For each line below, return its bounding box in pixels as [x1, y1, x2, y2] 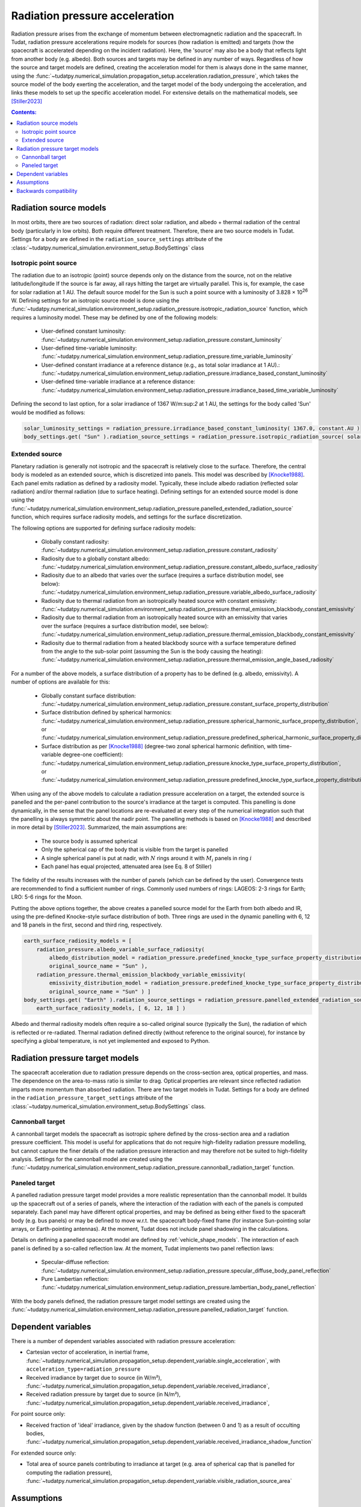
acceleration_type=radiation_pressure [26, 1366, 141, 1373]
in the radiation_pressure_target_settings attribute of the [11, 1094, 173, 1101]
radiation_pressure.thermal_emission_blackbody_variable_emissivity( [36, 971, 246, 978]
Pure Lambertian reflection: [41, 1276, 110, 1282]
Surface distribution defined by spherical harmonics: [41, 709, 172, 716]
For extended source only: [11, 1449, 76, 1456]
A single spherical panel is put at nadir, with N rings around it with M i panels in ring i [41, 854, 252, 863]
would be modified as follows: [11, 409, 85, 416]
